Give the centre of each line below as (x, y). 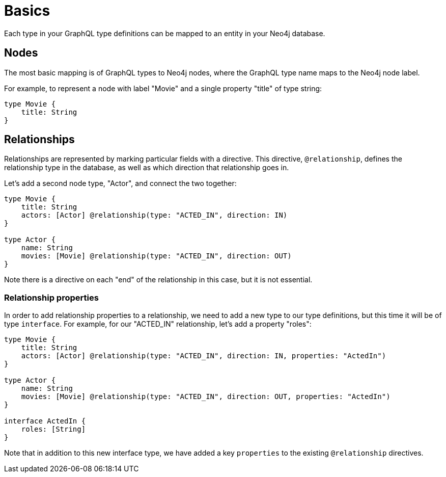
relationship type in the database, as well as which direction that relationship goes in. (147, 168)
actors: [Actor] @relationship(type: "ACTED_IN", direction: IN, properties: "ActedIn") (204, 356)
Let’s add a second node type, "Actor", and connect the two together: (120, 183)
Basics (27, 11)
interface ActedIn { (45, 421)
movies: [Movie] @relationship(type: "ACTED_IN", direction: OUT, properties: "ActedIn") (206, 397)
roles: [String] (53, 429)
